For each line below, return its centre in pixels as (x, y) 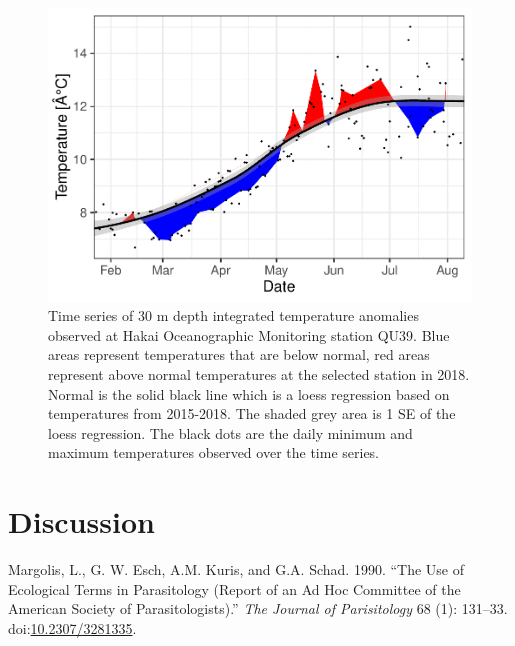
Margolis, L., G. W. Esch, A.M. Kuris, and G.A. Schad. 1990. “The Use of (236, 569)
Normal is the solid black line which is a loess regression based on (249, 393)
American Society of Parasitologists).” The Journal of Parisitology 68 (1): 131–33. (258, 608)
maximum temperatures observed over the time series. (214, 452)
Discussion (81, 521)
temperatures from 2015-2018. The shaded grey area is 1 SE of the (252, 413)
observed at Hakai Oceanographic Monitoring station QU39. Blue (249, 334)
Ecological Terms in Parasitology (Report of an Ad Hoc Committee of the (234, 588)
